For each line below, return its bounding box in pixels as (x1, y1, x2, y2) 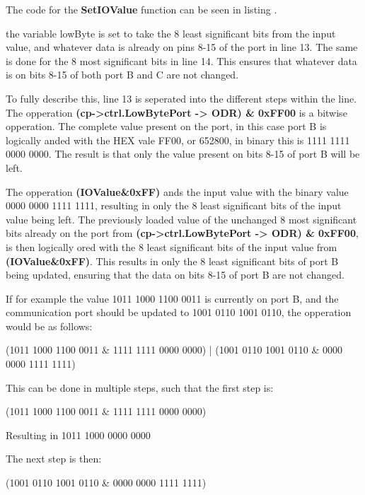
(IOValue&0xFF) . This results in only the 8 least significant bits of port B (6, 253, 339, 268)
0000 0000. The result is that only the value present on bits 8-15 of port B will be (6, 146, 360, 161)
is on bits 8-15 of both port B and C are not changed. (6, 67, 239, 82)
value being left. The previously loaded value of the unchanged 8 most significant (6, 211, 357, 226)
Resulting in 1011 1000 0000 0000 (6, 427, 151, 442)
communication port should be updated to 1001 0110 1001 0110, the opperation (6, 305, 352, 320)
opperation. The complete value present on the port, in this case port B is (6, 119, 327, 134)
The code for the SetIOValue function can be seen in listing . (6, 2, 277, 16)
